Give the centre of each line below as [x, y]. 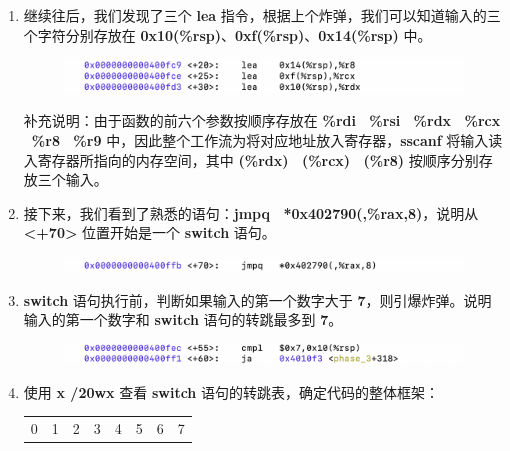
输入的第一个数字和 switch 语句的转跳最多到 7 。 [183, 319]
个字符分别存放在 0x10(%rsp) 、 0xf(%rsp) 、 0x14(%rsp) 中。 [227, 34]
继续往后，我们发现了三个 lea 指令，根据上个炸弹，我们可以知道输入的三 [262, 15]
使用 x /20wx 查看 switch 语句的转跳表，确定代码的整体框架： [231, 391]
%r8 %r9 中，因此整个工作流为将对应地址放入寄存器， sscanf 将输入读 [267, 139]
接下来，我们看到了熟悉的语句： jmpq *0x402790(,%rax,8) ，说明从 [251, 212]
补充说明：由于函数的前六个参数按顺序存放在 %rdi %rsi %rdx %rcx [262, 120]
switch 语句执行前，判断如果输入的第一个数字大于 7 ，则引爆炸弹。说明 [257, 299]
